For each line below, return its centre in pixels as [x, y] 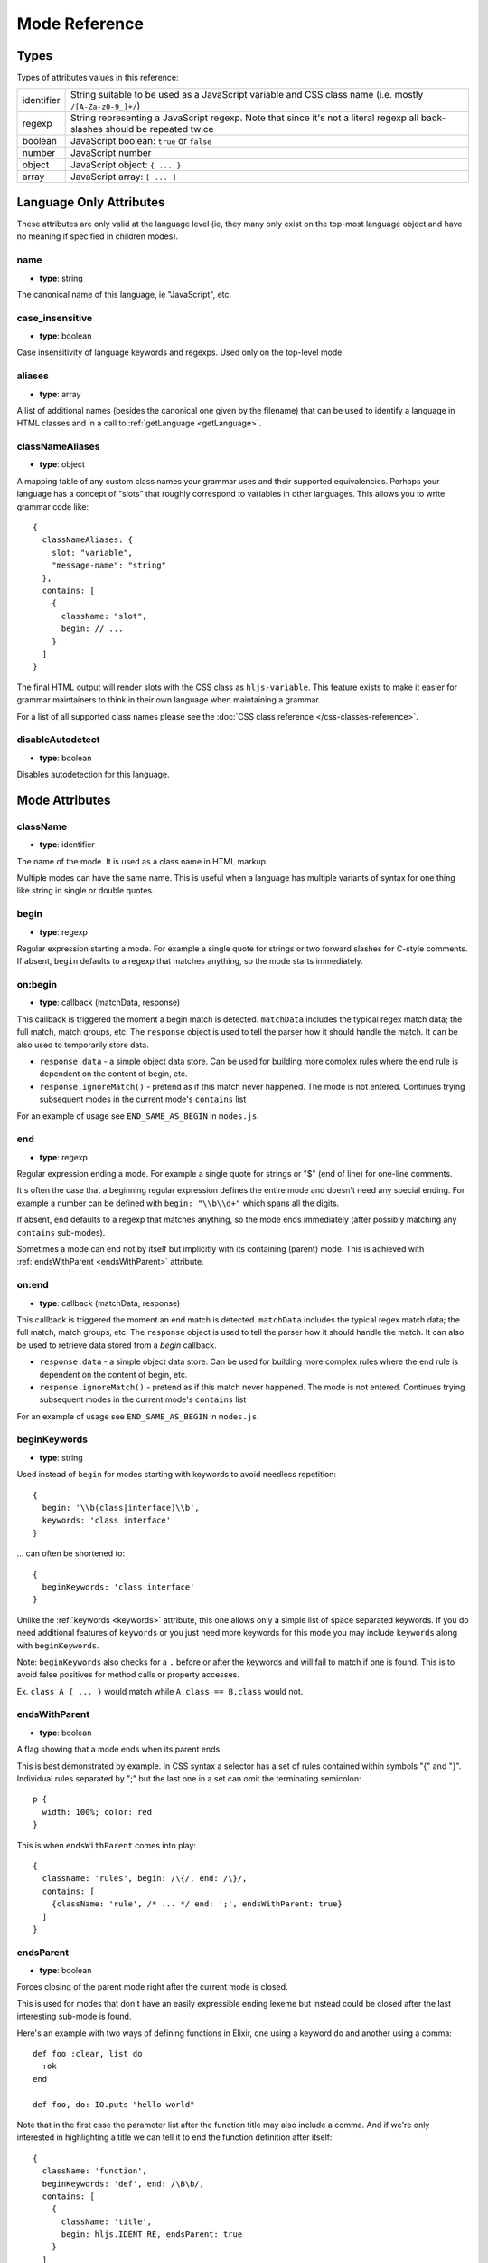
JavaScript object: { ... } [126, 165]
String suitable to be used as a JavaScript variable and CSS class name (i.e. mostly [247, 95]
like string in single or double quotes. [85, 891]
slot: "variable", [92, 553]
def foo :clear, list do [88, 2054]
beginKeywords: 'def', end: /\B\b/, [123, 2183]
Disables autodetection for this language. [94, 775]
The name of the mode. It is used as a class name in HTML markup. [142, 861]
